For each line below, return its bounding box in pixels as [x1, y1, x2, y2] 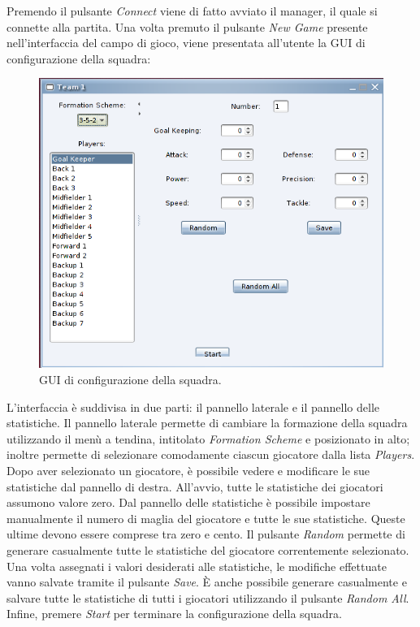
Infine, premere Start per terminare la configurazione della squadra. [6, 605, 342, 622]
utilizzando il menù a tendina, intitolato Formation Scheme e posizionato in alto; [6, 430, 410, 447]
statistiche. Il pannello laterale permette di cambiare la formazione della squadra [6, 414, 408, 431]
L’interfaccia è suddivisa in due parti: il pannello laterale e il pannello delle [6, 398, 380, 415]
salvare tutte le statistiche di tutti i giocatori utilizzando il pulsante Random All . [6, 589, 409, 606]
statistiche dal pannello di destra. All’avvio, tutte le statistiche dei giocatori [6, 478, 383, 495]
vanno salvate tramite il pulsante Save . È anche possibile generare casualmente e [6, 573, 407, 590]
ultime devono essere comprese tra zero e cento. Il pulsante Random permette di [6, 525, 405, 543]
